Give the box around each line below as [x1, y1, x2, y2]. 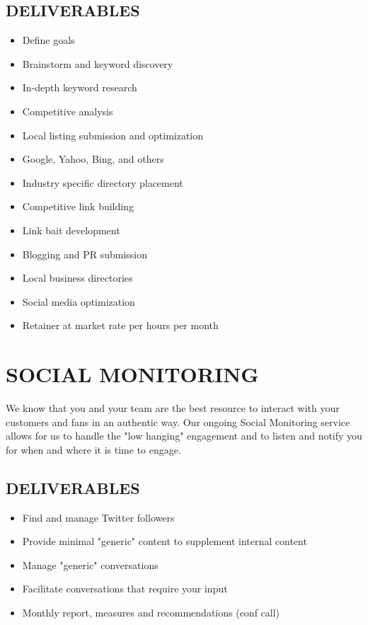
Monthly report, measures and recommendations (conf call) [22, 605, 280, 619]
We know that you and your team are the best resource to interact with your [6, 401, 340, 415]
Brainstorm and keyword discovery [22, 56, 173, 71]
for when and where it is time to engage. [6, 442, 181, 457]
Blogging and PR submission [22, 246, 148, 261]
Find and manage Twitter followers [22, 510, 175, 524]
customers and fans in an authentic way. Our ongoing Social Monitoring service [6, 414, 350, 429]
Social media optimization [22, 294, 135, 309]
